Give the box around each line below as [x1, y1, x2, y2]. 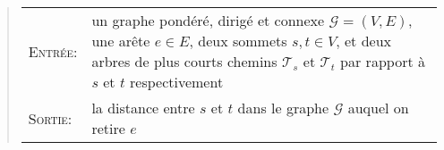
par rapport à [340, 51, 425, 71]
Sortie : [28, 107, 73, 129]
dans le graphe [237, 97, 329, 118]
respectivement [130, 71, 224, 92]
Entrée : [28, 40, 78, 62]
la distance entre [91, 97, 195, 118]
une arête [91, 30, 150, 51]
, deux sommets [189, 30, 287, 51]
